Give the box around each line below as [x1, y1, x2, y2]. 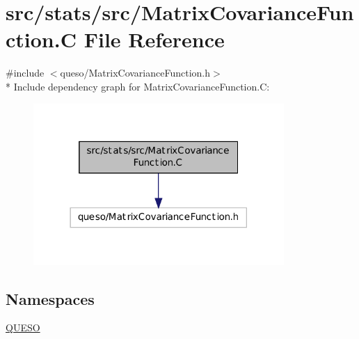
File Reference [83, 25, 225, 54]
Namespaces [6, 287, 95, 309]
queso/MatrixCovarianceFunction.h [60, 65, 211, 80]
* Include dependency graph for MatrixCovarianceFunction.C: [6, 79, 270, 93]
